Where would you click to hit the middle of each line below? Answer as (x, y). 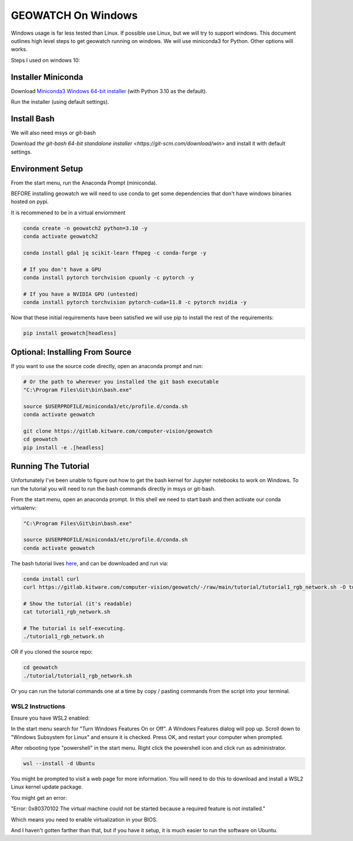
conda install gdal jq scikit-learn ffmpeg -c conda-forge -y (115, 253)
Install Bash (33, 119)
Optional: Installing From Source (71, 352)
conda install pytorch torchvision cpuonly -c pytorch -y (109, 278)
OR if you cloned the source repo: (52, 652)
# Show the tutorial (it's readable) (78, 603)
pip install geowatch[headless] (70, 333)
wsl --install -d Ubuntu (59, 764)
